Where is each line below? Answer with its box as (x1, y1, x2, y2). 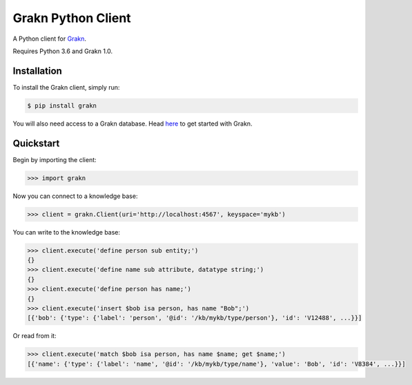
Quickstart (12, 137, 60, 149)
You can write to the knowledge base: (12, 228, 121, 236)
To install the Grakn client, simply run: (12, 83, 120, 91)
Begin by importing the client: (12, 155, 97, 164)
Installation (12, 65, 62, 77)
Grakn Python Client (12, 10, 131, 26)
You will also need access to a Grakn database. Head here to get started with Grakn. (12, 119, 253, 128)
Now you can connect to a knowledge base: (12, 192, 138, 200)
